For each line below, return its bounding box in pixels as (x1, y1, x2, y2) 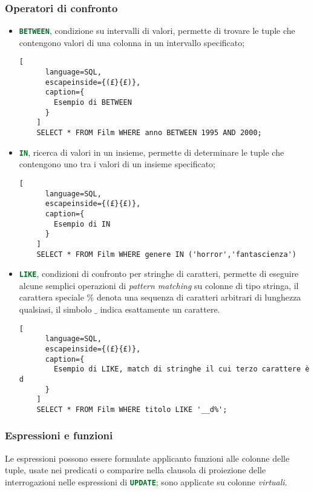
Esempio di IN (54, 219, 111, 228)
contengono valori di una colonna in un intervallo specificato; (19, 36, 245, 48)
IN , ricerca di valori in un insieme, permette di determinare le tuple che (19, 145, 284, 158)
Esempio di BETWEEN (54, 98, 132, 107)
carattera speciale (19, 291, 84, 304)
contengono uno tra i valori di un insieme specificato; (19, 158, 215, 170)
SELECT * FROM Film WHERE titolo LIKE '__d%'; (36, 405, 227, 414)
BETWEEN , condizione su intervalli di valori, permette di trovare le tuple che (19, 24, 295, 37)
